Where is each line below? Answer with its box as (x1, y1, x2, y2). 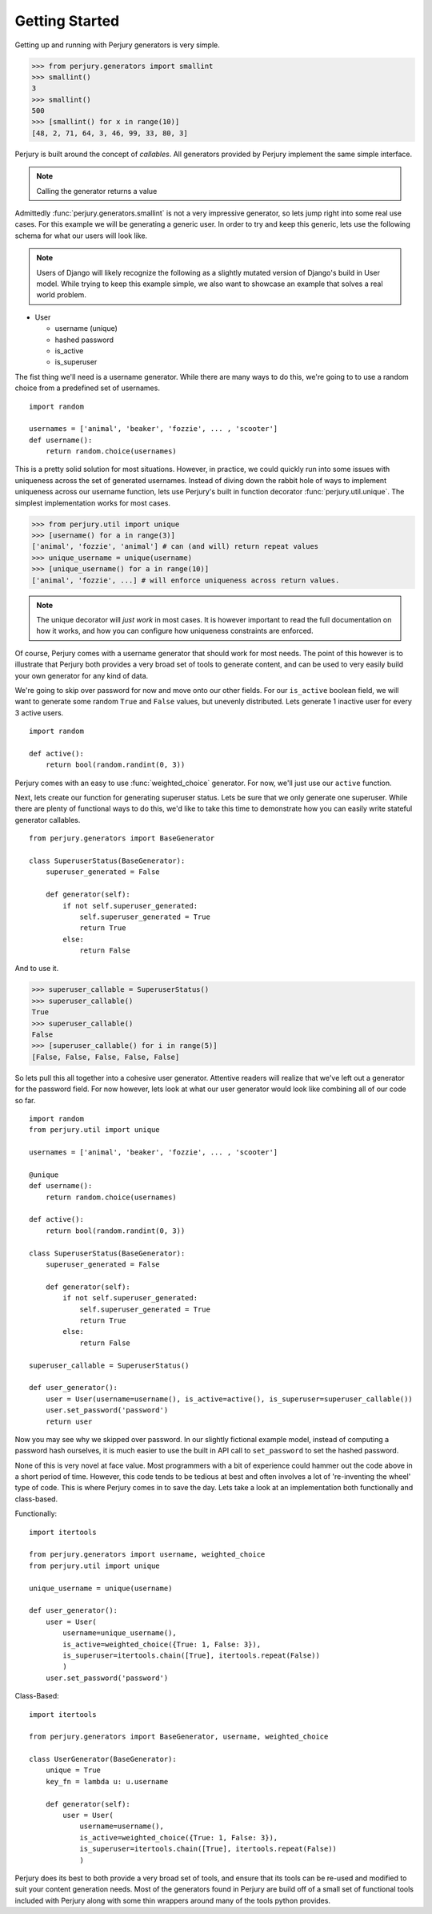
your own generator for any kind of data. (14, 671, 149, 680)
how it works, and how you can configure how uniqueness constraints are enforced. (36, 626, 314, 636)
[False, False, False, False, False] (31, 1052, 180, 1062)
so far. (14, 1095, 36, 1105)
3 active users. (14, 707, 64, 717)
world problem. (36, 290, 87, 300)
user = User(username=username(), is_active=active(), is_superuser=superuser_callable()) (45, 1394, 414, 1404)
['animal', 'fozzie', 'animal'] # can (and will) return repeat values (31, 542, 319, 551)
